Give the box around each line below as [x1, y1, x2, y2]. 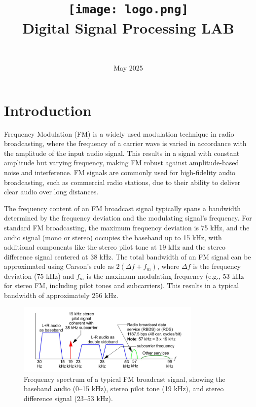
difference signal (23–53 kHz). [24, 393, 113, 403]
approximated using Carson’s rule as [4, 261, 114, 271]
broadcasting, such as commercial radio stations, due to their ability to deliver [4, 177, 241, 187]
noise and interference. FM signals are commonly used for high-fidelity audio [4, 167, 235, 177]
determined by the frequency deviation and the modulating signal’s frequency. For [4, 213, 252, 223]
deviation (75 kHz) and [4, 270, 74, 281]
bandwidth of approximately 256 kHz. [4, 290, 118, 300]
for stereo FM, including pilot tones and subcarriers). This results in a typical [4, 280, 239, 291]
